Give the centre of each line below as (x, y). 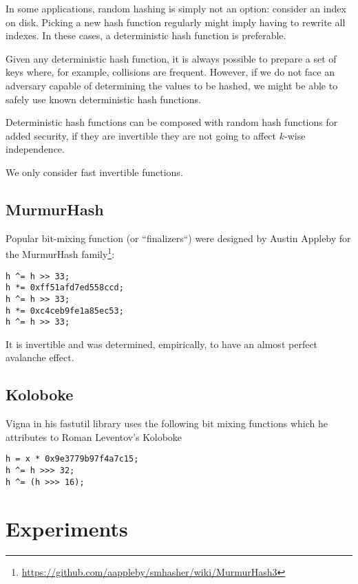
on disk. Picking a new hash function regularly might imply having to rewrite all (176, 22)
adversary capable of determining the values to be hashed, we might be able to (172, 85)
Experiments (67, 528)
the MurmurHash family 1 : (60, 253)
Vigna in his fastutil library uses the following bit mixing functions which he (167, 423)
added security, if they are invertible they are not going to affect (141, 135)
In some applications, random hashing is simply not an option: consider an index (176, 8)
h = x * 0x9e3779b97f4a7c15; (72, 459)
